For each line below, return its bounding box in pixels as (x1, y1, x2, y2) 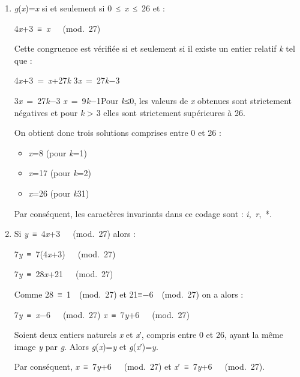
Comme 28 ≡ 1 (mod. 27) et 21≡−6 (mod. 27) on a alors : (14, 287, 244, 300)
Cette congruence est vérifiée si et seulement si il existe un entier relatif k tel (14, 42, 295, 55)
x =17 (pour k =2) (28, 167, 92, 179)
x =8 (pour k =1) (28, 146, 88, 159)
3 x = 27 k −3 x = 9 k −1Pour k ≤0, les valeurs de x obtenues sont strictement (14, 94, 292, 106)
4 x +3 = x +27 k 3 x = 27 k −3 (14, 74, 120, 87)
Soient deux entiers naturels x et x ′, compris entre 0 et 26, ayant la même (14, 328, 283, 341)
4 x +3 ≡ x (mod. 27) (14, 22, 101, 34)
